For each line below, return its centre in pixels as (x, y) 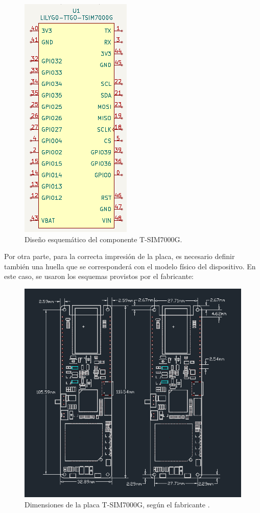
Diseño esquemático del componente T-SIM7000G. (103, 239)
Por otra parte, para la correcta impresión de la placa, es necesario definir (120, 256)
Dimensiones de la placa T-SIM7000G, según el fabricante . (117, 504)
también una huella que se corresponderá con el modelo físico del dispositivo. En (130, 266)
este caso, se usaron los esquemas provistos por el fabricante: (99, 276)
